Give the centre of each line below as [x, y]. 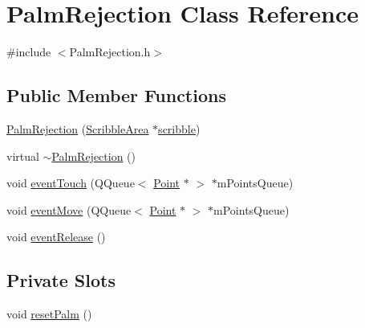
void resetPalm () [49, 314]
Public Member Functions [116, 95]
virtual [23, 156]
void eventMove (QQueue [69, 209]
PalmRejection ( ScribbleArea [78, 128]
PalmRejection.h [110, 52]
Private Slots [61, 280]
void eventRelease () [56, 237]
